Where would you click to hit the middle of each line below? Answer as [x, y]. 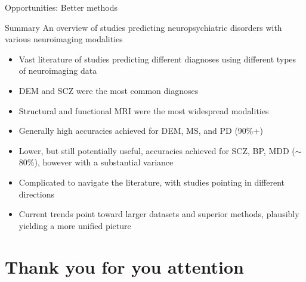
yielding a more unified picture [75, 225]
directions [37, 194]
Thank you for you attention [124, 266]
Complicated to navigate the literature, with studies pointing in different [152, 182]
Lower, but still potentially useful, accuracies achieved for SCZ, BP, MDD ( [157, 150]
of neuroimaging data [58, 70]
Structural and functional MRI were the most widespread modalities [144, 110]
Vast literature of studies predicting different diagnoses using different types [157, 59]
